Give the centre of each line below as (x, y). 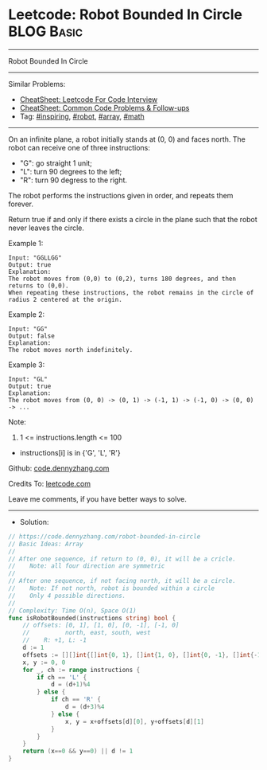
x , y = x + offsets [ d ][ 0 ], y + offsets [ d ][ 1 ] (134, 721)
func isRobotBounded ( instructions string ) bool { (92, 618)
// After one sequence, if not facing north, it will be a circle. (122, 581)
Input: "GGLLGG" (35, 258)
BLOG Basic (46, 31)
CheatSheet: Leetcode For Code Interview (89, 99)
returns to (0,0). (39, 285)
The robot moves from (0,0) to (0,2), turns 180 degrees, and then (122, 279)
